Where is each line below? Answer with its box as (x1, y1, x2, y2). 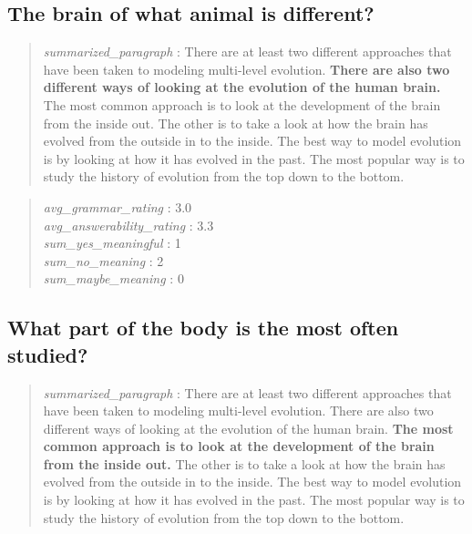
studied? (7, 340, 88, 368)
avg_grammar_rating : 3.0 (43, 197, 192, 216)
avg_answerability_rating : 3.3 (43, 215, 214, 234)
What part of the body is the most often (7, 313, 399, 342)
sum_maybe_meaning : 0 (43, 269, 184, 288)
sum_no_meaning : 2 (43, 251, 164, 270)
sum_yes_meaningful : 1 (43, 233, 181, 252)
